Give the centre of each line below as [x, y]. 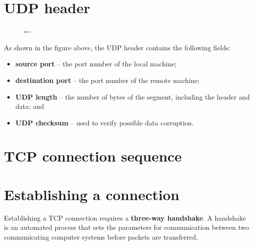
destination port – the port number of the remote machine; [107, 80]
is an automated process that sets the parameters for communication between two [127, 227]
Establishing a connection [92, 194]
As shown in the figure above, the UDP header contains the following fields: [117, 47]
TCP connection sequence [93, 156]
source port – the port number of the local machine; [96, 64]
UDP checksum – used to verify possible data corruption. [105, 122]
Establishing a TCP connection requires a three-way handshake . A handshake [125, 217]
